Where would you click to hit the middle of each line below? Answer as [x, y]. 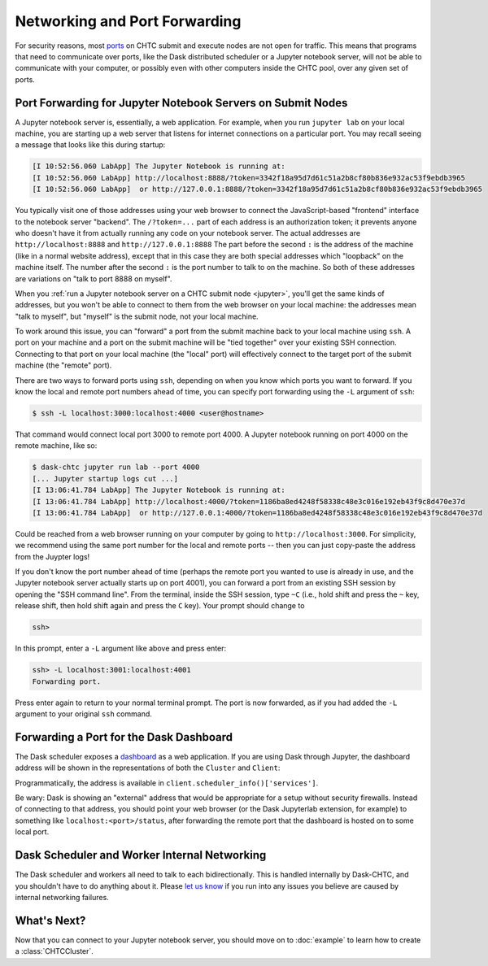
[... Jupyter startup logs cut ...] [105, 479]
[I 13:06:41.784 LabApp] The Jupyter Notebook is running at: [159, 490]
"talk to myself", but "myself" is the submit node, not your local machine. [137, 316]
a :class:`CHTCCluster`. [54, 951]
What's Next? [50, 920]
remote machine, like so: [56, 446]
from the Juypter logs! [52, 556]
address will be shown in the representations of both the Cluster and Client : [148, 768]
